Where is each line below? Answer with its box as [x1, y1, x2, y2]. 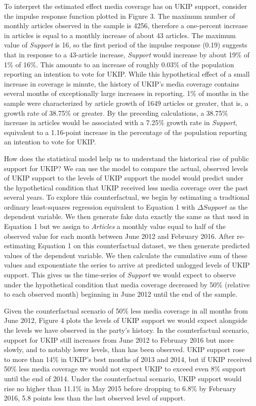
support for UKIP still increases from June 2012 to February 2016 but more [4, 334, 234, 345]
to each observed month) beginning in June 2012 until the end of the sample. [4, 289, 238, 299]
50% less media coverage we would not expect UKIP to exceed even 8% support [4, 363, 246, 374]
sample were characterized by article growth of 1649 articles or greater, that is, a [4, 97, 249, 108]
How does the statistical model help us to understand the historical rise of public [4, 153, 249, 163]
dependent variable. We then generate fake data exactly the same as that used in [4, 211, 249, 222]
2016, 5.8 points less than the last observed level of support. [4, 393, 185, 403]
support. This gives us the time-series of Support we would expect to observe [4, 270, 236, 280]
